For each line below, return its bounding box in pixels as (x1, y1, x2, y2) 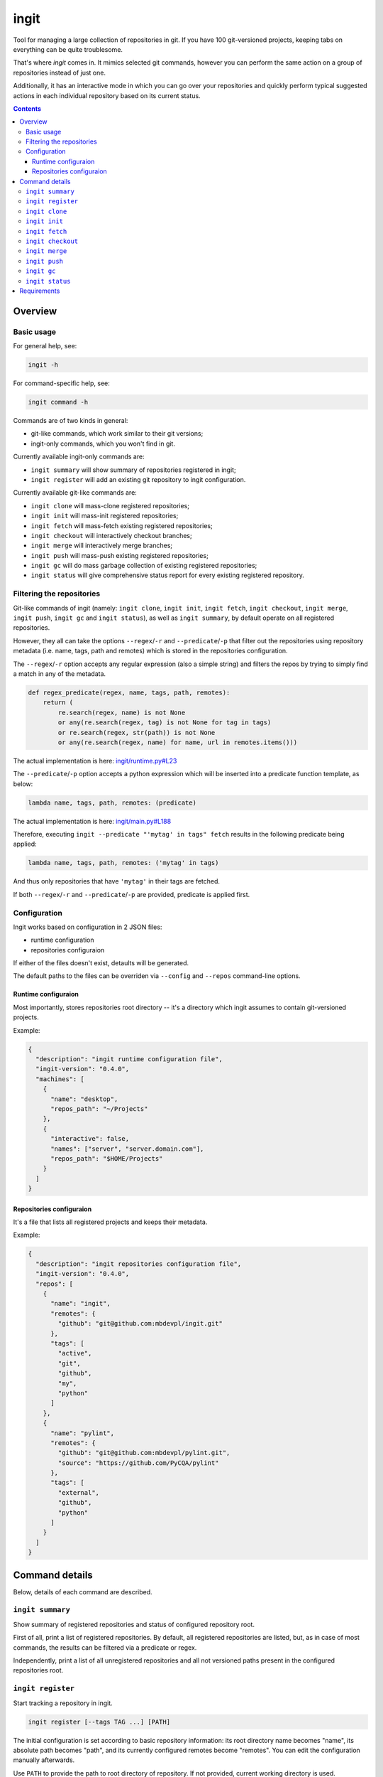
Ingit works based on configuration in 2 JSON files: (13, 923, 162, 931)
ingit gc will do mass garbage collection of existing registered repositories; (30, 562, 257, 570)
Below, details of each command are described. (13, 1587, 152, 1596)
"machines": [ (35, 1075, 85, 1083)
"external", (57, 1488, 99, 1496)
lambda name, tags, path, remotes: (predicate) (28, 798, 196, 807)
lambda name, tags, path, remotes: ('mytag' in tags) (28, 859, 219, 867)
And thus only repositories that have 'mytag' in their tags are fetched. (13, 877, 220, 886)
